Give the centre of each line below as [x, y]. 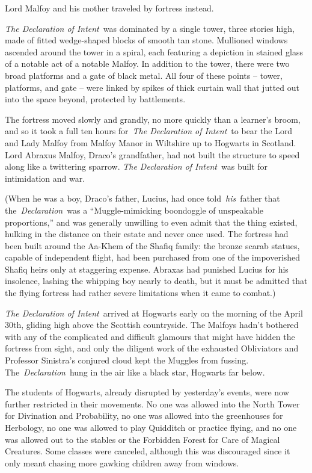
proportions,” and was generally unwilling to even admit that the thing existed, [151, 222]
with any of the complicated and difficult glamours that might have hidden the [150, 336]
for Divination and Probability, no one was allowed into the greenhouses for [144, 416]
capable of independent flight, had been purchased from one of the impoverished [153, 257]
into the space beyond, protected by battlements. [95, 99]
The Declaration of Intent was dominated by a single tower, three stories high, [150, 28]
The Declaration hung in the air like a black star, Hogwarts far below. [135, 372]
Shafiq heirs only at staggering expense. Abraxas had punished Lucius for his [147, 269]
